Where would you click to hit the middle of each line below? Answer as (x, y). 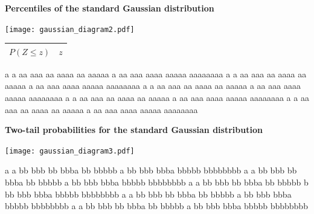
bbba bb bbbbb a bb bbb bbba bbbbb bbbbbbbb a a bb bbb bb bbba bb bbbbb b (157, 182)
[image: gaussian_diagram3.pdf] (70, 151)
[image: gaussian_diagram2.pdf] (70, 29)
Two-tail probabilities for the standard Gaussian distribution (134, 130)
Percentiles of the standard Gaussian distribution (110, 8)
